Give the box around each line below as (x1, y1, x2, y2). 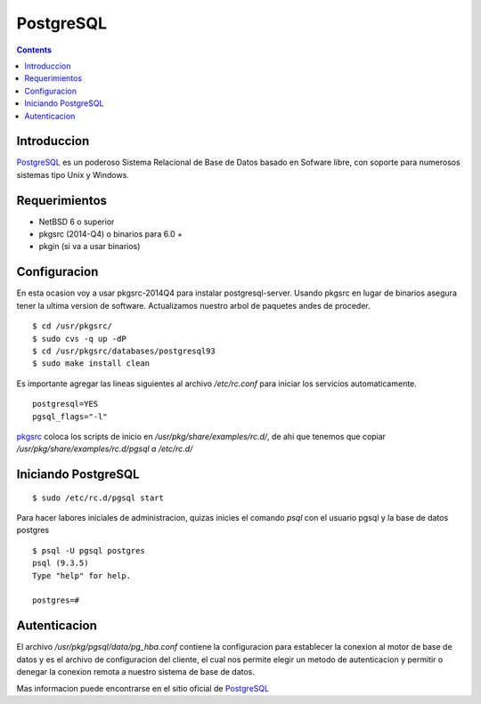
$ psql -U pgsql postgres (32, 546, 146, 555)
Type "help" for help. (32, 570, 132, 580)
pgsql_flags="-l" (32, 411, 108, 422)
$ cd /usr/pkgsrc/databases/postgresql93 (32, 345, 216, 356)
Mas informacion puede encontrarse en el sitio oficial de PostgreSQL (16, 683, 270, 693)
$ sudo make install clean (32, 359, 151, 368)
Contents (16, 45, 53, 55)
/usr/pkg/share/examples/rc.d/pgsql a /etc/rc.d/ (16, 443, 193, 454)
